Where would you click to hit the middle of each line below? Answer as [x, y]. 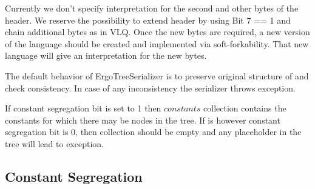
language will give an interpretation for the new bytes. [106, 55]
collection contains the [245, 108]
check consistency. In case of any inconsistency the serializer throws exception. [150, 88]
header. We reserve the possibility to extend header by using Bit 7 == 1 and [148, 20]
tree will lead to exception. [54, 143]
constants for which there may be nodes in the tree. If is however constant [143, 120]
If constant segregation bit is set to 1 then [83, 108]
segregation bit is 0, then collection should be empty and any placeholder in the [153, 132]
